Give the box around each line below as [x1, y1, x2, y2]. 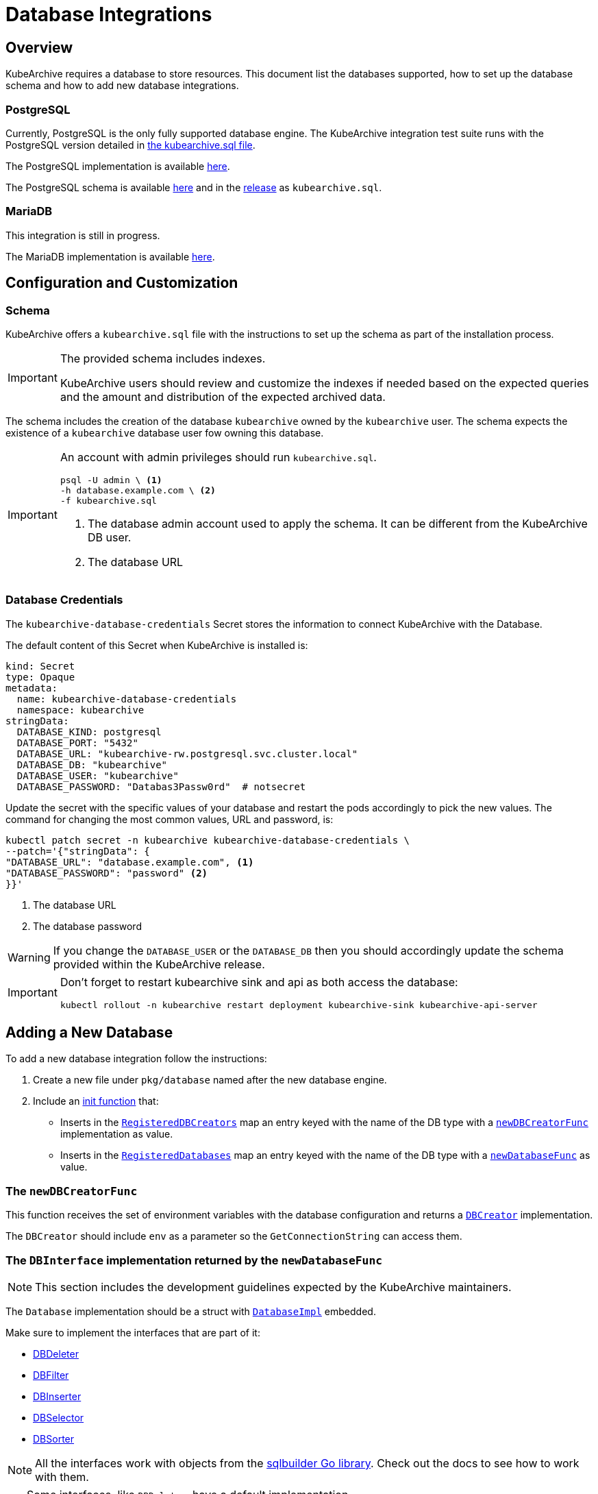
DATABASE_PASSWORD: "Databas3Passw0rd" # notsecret [16, 781, 306, 792]
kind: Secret [5, 660, 75, 672]
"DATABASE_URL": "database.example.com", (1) [5, 856, 254, 868]
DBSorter [33, 1432, 75, 1445]
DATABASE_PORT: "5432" [16, 737, 138, 748]
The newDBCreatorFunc [5, 1184, 138, 1198]
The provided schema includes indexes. [60, 351, 266, 365]
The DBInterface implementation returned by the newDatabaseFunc [5, 1253, 383, 1267]
